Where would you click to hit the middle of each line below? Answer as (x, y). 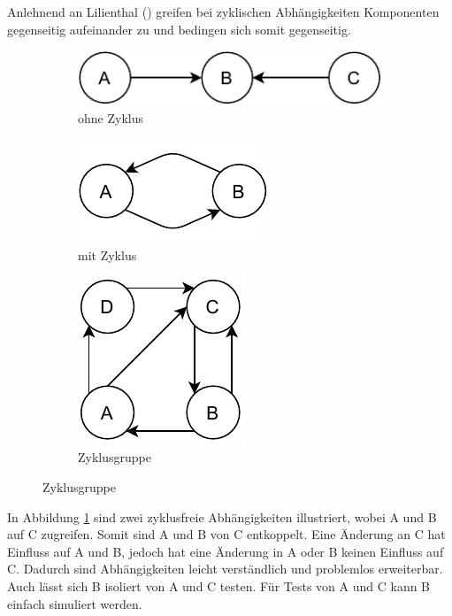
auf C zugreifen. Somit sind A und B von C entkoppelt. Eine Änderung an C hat (226, 534)
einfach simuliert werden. (75, 603)
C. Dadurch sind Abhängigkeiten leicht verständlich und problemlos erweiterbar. (225, 569)
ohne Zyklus (111, 118)
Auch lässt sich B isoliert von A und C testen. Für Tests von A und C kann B (219, 586)
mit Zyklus (107, 255)
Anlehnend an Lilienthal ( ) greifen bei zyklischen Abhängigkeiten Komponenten (223, 12)
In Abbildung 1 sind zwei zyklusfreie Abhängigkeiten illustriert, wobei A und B (222, 516)
